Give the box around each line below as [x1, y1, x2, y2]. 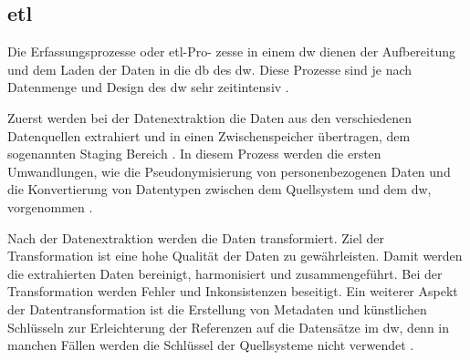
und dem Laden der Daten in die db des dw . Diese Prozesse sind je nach [7, 59, 413, 78]
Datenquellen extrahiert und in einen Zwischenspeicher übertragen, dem [7, 126, 411, 145]
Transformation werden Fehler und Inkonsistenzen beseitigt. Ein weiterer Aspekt [7, 282, 458, 301]
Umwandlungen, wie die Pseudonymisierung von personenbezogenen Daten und [7, 161, 451, 180]
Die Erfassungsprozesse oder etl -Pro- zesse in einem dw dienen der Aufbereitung [7, 42, 455, 61]
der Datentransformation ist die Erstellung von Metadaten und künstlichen [7, 299, 427, 318]
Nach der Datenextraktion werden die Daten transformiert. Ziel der [7, 228, 384, 247]
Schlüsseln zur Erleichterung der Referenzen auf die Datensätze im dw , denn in [7, 317, 450, 336]
